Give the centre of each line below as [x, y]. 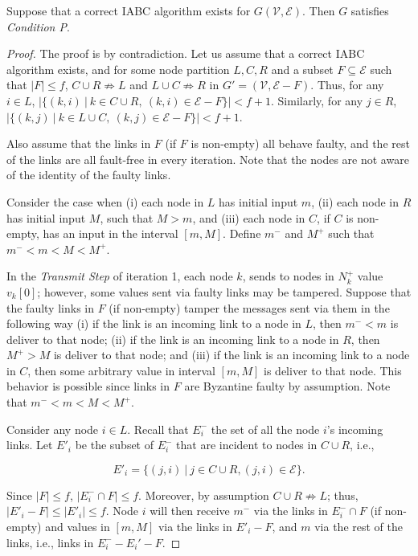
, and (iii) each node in [249, 217]
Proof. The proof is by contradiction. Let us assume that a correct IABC [186, 53]
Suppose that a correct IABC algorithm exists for [129, 10]
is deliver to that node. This [333, 370]
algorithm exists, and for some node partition [118, 69]
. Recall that [158, 429]
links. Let [30, 445]
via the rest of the [359, 527]
